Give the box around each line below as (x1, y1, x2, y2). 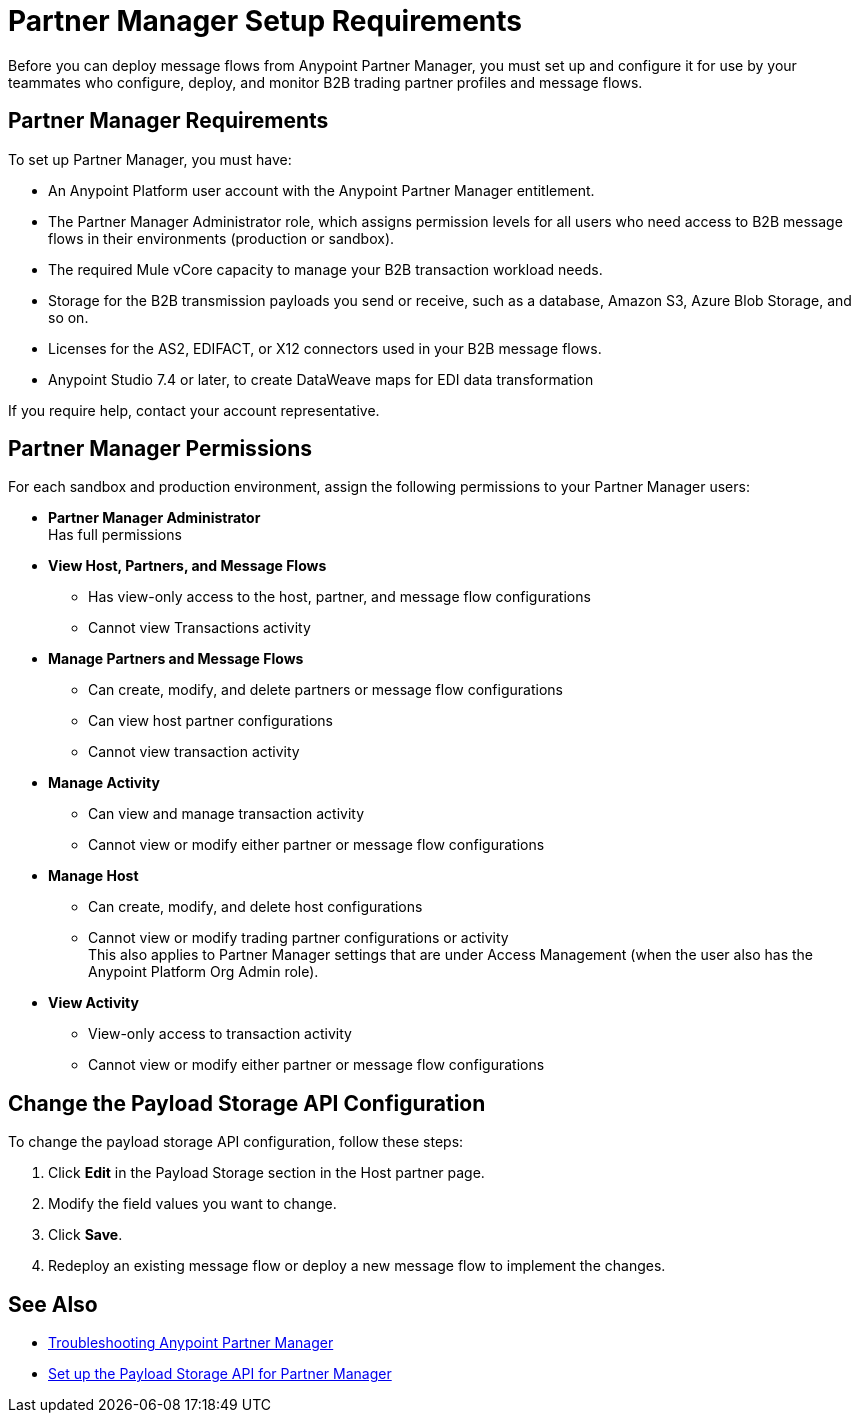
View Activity (48, 994, 139, 1012)
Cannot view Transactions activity (88, 619, 311, 637)
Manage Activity (48, 774, 160, 792)
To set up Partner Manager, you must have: (8, 150, 292, 168)
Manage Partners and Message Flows (48, 650, 304, 668)
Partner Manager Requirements (8, 108, 329, 134)
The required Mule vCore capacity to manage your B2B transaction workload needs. (48, 260, 603, 278)
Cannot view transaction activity (88, 743, 300, 761)
